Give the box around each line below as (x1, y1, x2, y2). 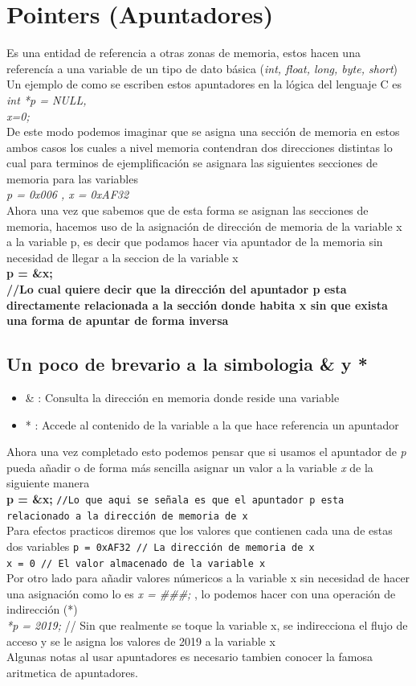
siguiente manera (6, 474, 90, 491)
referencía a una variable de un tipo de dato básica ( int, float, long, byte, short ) (6, 60, 398, 76)
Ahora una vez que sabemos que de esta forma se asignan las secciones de (6, 202, 369, 219)
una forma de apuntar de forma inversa (6, 312, 229, 329)
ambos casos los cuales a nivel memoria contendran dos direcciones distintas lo (6, 138, 393, 155)
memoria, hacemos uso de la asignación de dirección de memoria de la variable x (6, 217, 402, 234)
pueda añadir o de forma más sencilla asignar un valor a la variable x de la (6, 458, 373, 475)
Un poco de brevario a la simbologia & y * (6, 351, 368, 376)
